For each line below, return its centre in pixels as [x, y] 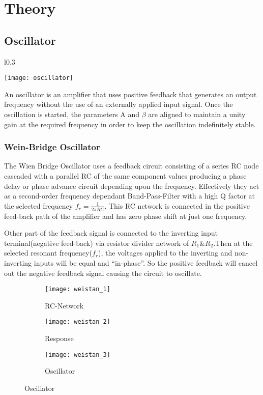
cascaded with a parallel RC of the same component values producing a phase [125, 176]
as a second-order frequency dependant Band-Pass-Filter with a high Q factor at [130, 196]
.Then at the [233, 243]
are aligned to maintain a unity [197, 114]
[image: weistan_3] [78, 355]
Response [59, 338]
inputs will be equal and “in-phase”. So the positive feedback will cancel [146, 263]
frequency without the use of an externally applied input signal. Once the [119, 104]
